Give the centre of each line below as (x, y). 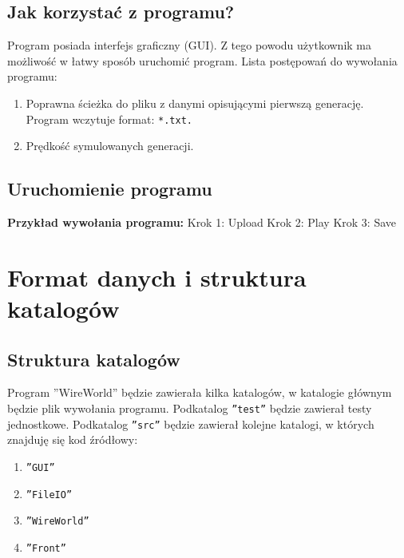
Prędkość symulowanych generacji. (110, 146)
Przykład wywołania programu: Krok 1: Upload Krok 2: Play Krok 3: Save (202, 222)
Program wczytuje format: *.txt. (109, 119)
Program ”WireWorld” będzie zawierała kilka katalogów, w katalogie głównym (200, 392)
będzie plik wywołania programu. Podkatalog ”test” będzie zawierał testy (190, 408)
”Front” (46, 548)
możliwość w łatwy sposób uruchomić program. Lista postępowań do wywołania (202, 60)
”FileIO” (49, 495)
